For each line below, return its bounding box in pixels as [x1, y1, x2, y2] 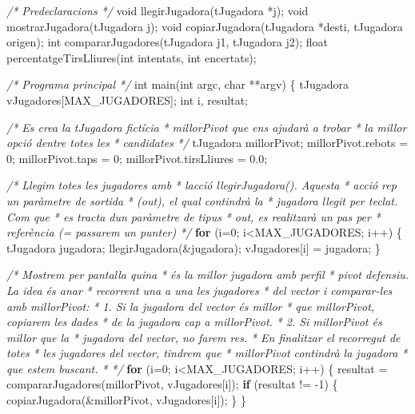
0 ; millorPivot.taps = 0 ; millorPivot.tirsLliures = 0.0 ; [6, 149, 268, 166]
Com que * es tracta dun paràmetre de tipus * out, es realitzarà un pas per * [6, 208, 381, 225]
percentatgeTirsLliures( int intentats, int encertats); [6, 49, 257, 66]
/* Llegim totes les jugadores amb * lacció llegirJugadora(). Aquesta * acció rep [6, 177, 397, 193]
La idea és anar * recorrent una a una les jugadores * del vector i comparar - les [6, 281, 393, 298]
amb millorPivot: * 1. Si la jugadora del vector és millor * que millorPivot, [6, 297, 375, 314]
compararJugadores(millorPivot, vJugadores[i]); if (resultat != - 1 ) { [6, 376, 338, 392]
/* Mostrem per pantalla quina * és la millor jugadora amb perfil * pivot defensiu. [6, 266, 409, 283]
